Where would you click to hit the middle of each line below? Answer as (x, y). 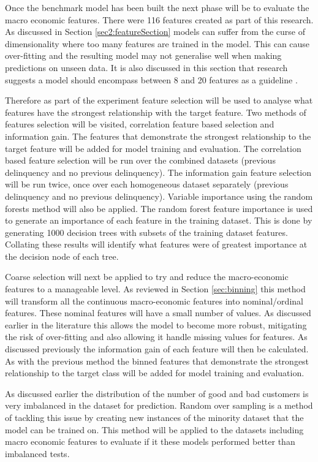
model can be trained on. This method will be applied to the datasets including (154, 429)
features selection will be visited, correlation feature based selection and (140, 124)
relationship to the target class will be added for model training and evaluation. (155, 373)
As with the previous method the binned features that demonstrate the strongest (157, 361)
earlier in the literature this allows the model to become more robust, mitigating (156, 324)
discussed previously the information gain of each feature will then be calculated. (157, 349)
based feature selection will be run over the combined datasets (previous (140, 160)
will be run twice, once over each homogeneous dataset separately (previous (147, 184)
